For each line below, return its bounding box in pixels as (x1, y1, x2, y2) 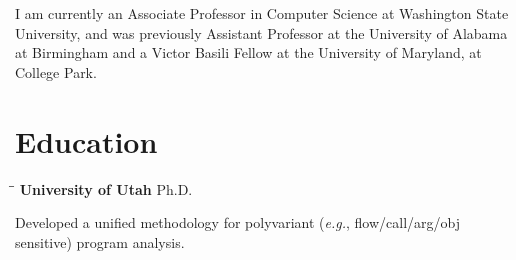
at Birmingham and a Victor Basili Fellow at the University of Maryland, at (15, 42, 482, 63)
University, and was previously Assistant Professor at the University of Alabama (15, 22, 508, 43)
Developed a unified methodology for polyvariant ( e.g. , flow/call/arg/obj (15, 212, 460, 233)
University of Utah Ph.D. (19, 178, 193, 199)
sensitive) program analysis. (15, 231, 185, 252)
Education (15, 120, 158, 161)
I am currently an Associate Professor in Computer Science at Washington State (15, 3, 509, 23)
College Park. (15, 61, 97, 82)
